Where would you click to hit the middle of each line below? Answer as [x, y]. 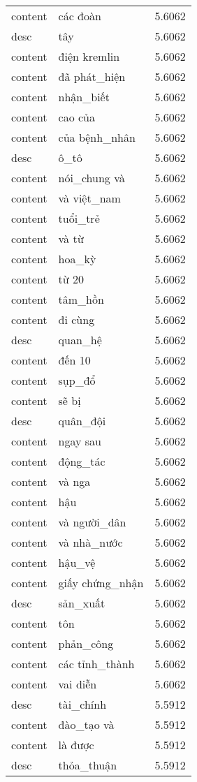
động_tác [82, 461]
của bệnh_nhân [97, 137]
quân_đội [82, 421]
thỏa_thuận [88, 765]
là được [76, 745]
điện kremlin [89, 56]
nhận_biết [84, 97]
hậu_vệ [77, 562]
